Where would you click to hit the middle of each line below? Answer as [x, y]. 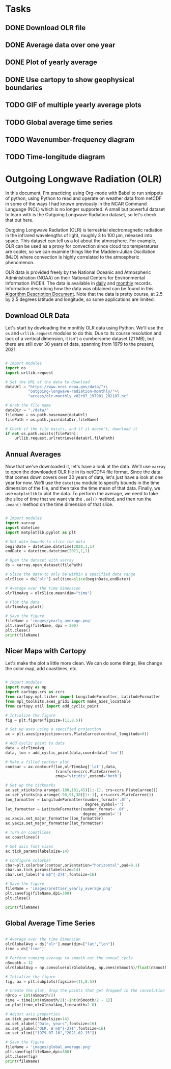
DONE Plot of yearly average [51, 62]
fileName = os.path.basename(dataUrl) [46, 415]
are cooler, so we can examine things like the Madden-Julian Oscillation [80, 252]
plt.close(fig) [21, 1056]
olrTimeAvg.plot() [25, 607]
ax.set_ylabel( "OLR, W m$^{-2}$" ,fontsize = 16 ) [55, 1028]
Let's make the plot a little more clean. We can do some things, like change [84, 663]
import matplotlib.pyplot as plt [41, 532]
